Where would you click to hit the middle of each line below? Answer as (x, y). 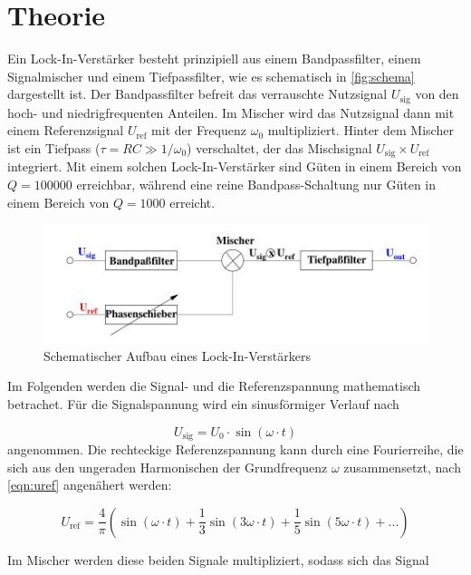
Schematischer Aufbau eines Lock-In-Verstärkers (178, 355)
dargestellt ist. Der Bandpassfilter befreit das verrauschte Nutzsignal (197, 94)
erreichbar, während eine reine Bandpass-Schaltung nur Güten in (256, 184)
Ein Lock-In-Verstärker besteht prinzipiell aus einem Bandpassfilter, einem (214, 58)
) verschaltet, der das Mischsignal (279, 147)
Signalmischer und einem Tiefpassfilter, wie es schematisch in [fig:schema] (211, 76)
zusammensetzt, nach (402, 467)
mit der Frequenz (199, 130)
